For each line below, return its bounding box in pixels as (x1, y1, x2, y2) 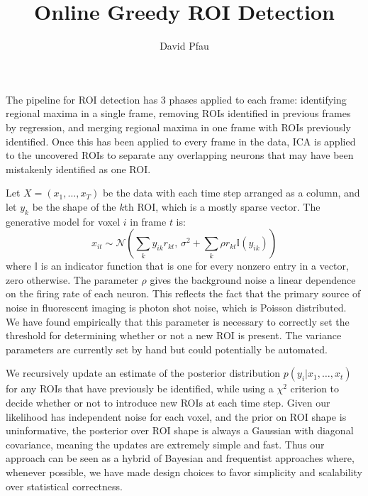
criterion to (290, 381, 340, 396)
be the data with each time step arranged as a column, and (102, 185, 360, 200)
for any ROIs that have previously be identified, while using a (6, 381, 274, 396)
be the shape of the (32, 199, 116, 214)
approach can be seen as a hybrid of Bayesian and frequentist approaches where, (6, 451, 355, 465)
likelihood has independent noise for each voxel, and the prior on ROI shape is (6, 409, 347, 424)
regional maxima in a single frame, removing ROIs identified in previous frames (6, 106, 351, 121)
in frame (130, 214, 167, 228)
